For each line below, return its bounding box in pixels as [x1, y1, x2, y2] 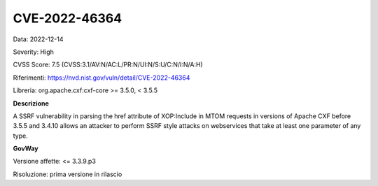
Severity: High [13, 48, 54, 56]
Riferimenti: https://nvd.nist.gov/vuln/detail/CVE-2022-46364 [13, 73, 190, 82]
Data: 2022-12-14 [13, 35, 64, 43]
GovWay [13, 144, 38, 153]
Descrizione [13, 99, 49, 108]
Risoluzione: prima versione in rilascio [13, 170, 122, 178]
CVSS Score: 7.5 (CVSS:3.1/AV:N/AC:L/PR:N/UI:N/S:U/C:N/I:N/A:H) [13, 60, 203, 69]
